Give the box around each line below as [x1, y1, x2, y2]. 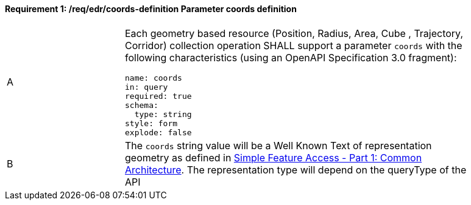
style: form [125, 118, 178, 128]
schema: [125, 100, 158, 110]
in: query [125, 82, 168, 92]
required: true [125, 91, 192, 101]
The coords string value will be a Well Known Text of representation [125, 139, 432, 152]
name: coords [125, 73, 182, 82]
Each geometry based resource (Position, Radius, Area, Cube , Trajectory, [125, 27, 464, 39]
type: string [134, 109, 192, 119]
